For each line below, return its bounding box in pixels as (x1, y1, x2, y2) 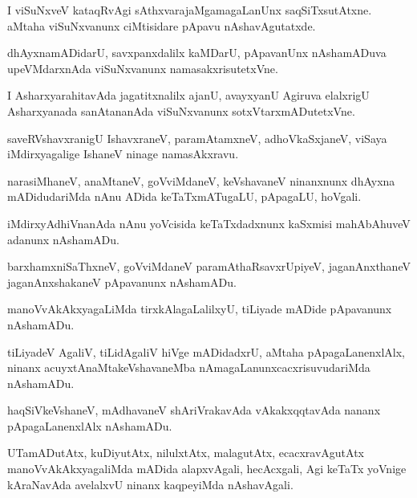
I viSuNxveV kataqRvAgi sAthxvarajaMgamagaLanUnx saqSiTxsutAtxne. (7, 2, 372, 18)
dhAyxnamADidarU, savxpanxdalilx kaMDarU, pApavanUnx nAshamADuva (7, 44, 387, 61)
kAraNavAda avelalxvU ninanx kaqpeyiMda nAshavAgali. (7, 476, 294, 492)
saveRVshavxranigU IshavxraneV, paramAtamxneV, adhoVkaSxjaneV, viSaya (7, 129, 387, 146)
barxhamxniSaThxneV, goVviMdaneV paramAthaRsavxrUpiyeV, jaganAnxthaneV (7, 258, 411, 275)
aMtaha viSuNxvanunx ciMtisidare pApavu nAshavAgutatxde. (7, 17, 316, 34)
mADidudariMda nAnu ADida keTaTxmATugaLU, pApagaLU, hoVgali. (7, 188, 362, 205)
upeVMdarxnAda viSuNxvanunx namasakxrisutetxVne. (7, 59, 278, 76)
